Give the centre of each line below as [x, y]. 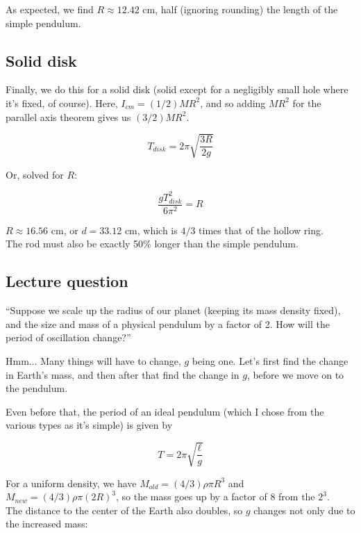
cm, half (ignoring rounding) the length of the [240, 9]
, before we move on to [295, 374]
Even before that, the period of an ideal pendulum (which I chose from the [165, 411]
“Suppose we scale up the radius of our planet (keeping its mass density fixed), [173, 310]
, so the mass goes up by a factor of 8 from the [216, 497]
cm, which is [151, 230]
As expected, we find [50, 9]
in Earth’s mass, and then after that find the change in [123, 374]
